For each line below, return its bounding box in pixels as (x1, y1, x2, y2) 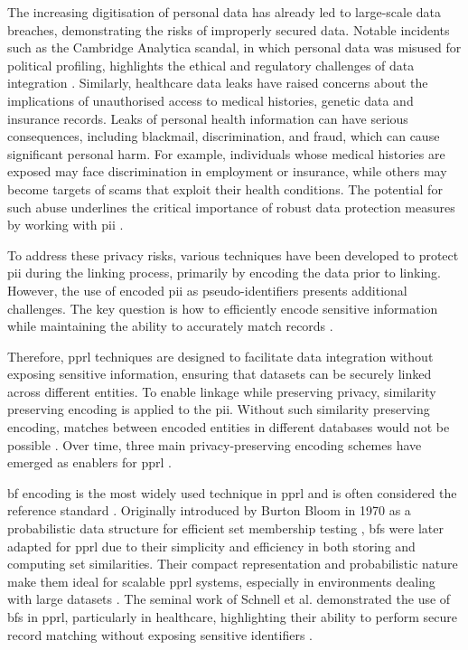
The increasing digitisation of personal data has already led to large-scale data (7, 3, 442, 21)
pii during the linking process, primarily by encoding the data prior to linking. (7, 263, 441, 282)
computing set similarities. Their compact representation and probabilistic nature (7, 554, 458, 573)
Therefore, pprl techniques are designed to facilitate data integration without (7, 346, 434, 365)
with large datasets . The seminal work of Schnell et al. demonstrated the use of (7, 589, 451, 608)
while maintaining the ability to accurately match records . (7, 316, 333, 335)
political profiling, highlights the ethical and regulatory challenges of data (7, 55, 415, 74)
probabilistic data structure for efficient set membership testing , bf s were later (7, 519, 444, 538)
